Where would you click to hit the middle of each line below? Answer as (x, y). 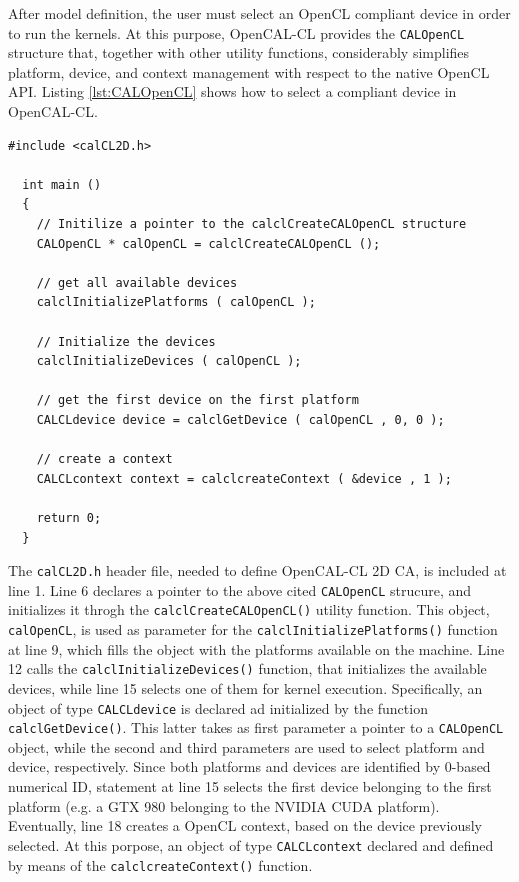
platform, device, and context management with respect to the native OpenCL (249, 71)
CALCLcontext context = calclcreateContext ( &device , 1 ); (244, 478)
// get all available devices (137, 282)
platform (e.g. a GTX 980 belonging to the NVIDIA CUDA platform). (224, 805)
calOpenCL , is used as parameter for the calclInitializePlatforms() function (253, 629)
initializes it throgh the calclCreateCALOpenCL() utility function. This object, (249, 609)
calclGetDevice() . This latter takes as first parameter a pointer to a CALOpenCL (256, 727)
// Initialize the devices (126, 341)
